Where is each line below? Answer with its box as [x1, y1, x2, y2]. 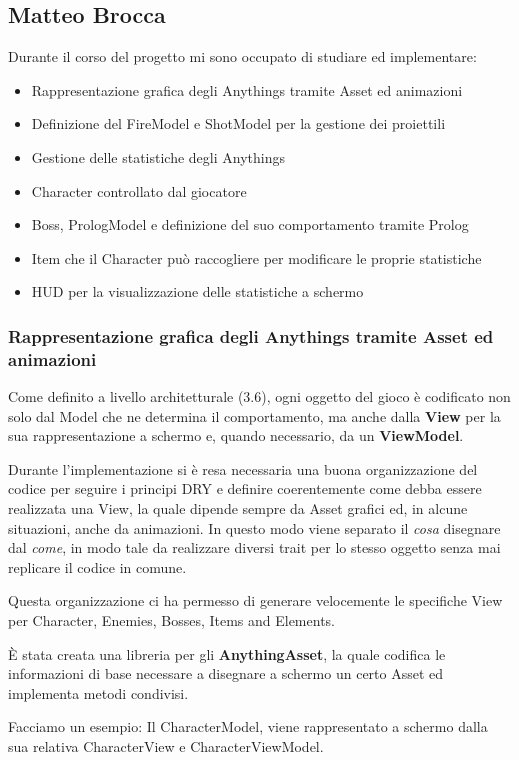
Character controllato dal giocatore [31, 180, 247, 201]
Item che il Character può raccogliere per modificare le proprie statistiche [31, 247, 482, 268]
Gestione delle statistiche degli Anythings [31, 146, 285, 167]
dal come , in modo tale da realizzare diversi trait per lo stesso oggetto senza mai [8, 537, 501, 558]
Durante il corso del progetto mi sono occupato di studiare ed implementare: [8, 46, 477, 67]
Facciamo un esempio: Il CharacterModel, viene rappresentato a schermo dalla [8, 716, 488, 737]
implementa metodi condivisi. [8, 682, 189, 703]
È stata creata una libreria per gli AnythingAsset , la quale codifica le [8, 643, 446, 664]
